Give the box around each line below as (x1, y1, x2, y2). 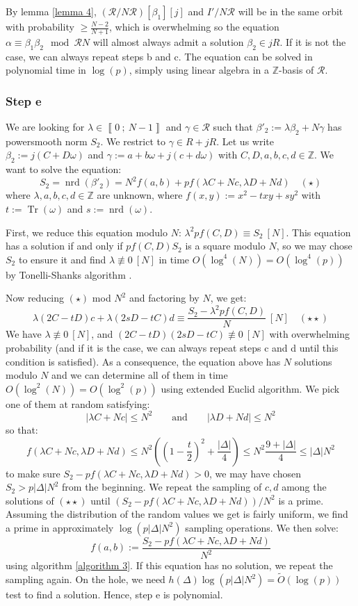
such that (213, 120, 253, 134)
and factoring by (129, 290, 200, 305)
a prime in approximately (6, 520, 114, 534)
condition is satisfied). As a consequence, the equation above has (6, 354, 281, 368)
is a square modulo (185, 238, 266, 253)
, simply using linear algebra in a (129, 63, 270, 77)
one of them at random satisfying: (6, 396, 150, 411)
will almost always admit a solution (92, 34, 244, 49)
